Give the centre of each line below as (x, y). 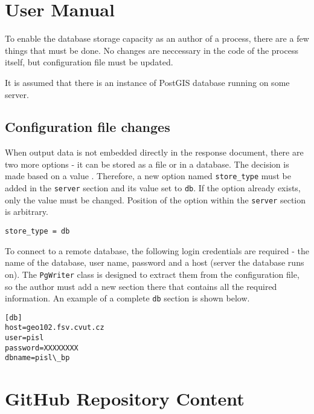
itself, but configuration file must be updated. (89, 62)
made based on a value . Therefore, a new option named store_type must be (148, 176)
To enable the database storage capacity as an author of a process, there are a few (157, 38)
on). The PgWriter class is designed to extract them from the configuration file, (152, 274)
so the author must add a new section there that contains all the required (141, 286)
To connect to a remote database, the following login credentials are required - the (157, 250)
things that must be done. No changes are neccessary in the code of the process (152, 50)
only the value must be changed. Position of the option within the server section (155, 199)
